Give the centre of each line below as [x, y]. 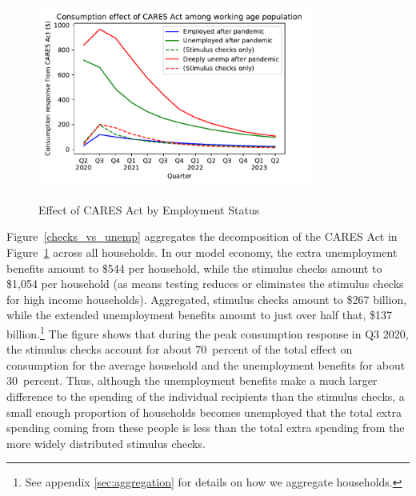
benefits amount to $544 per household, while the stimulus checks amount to [194, 268]
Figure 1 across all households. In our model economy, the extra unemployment [202, 252]
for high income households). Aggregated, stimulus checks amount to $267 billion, [207, 299]
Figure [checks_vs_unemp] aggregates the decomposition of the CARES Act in [202, 236]
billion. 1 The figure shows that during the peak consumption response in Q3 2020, [208, 332]
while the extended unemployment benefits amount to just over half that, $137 [200, 315]
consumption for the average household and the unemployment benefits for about [206, 364]
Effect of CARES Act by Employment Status [149, 209]
